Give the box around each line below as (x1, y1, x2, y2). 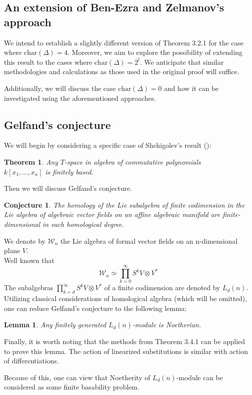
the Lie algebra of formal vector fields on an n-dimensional (60, 235, 238, 246)
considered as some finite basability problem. (4, 382, 140, 392)
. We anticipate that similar (140, 56, 224, 67)
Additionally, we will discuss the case (4, 83, 116, 93)
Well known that (4, 255, 54, 265)
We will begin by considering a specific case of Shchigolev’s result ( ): (4, 140, 211, 150)
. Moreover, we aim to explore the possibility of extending (67, 47, 243, 57)
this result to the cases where (4, 56, 92, 67)
